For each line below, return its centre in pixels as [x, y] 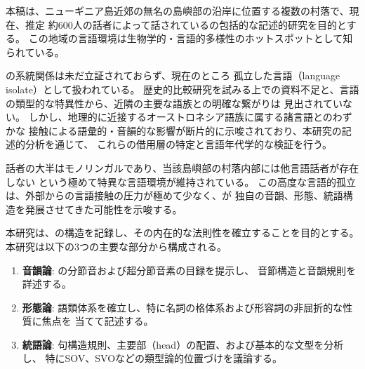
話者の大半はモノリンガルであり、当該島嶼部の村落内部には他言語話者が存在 [182, 167]
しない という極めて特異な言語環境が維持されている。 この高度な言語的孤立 [181, 181]
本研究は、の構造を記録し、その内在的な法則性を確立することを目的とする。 [182, 233]
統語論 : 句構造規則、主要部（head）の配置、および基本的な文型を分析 [183, 344]
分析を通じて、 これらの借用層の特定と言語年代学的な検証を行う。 [179, 144]
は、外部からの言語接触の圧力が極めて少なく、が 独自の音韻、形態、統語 [174, 195]
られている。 [35, 52]
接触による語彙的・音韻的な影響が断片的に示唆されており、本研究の [185, 130]
